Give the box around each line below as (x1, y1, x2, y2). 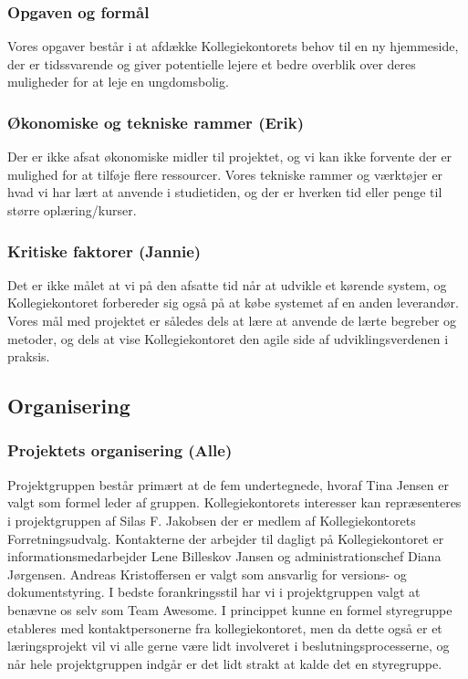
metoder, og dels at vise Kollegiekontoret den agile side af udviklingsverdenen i (7, 329, 449, 348)
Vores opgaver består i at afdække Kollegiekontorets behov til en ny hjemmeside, (7, 37, 459, 56)
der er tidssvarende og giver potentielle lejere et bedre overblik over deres (7, 54, 416, 73)
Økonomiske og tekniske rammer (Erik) (7, 110, 305, 133)
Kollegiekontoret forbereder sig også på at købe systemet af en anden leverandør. (7, 293, 459, 312)
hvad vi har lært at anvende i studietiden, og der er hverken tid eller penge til (7, 183, 442, 202)
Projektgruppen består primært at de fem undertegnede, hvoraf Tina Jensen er (7, 475, 449, 494)
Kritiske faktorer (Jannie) (7, 239, 202, 262)
